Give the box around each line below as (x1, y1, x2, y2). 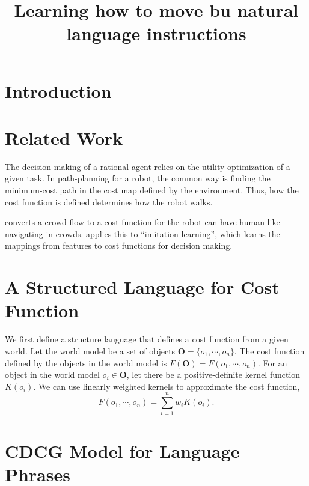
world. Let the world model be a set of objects (5, 344, 176, 357)
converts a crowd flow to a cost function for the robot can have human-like (5, 216, 280, 228)
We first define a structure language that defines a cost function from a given (5, 333, 289, 345)
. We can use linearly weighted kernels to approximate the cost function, (33, 380, 300, 392)
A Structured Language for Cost (5, 275, 280, 299)
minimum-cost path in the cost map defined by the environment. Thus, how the (5, 184, 299, 196)
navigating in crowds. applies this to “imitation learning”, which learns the (5, 227, 280, 240)
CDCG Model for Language (5, 438, 240, 463)
